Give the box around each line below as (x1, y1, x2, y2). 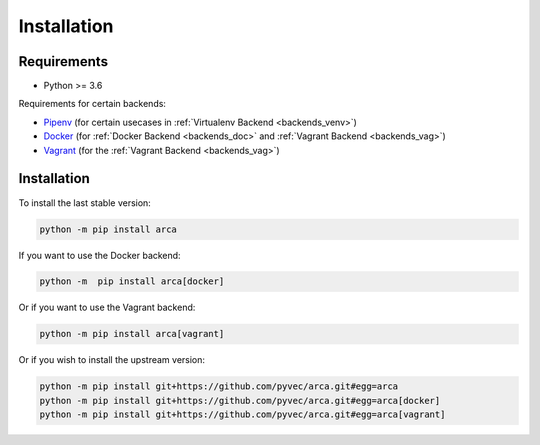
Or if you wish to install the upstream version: (18, 354, 205, 366)
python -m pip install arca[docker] (39, 276, 225, 287)
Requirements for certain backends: (18, 98, 167, 110)
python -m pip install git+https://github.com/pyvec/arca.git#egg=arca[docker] (39, 395, 441, 406)
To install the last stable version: (18, 196, 152, 209)
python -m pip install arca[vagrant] (39, 328, 225, 340)
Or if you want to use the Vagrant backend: (18, 301, 196, 314)
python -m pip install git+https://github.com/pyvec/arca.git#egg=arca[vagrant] (39, 409, 446, 420)
